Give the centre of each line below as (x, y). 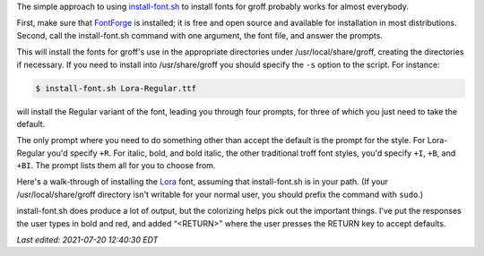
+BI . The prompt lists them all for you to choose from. (116, 166)
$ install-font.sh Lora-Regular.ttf (116, 88)
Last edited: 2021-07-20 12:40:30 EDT (87, 240)
